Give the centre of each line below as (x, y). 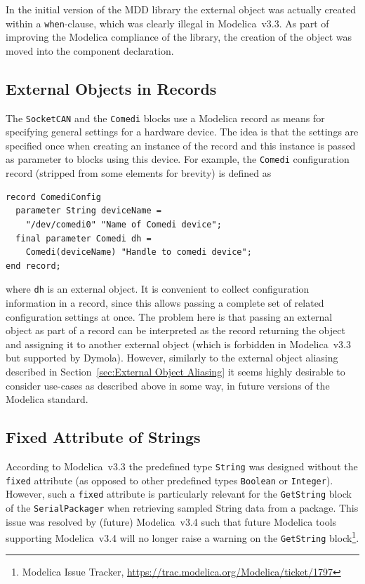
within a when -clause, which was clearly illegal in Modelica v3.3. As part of (167, 23)
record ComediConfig (54, 197)
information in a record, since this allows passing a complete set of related (165, 302)
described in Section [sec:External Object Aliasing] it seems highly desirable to (175, 371)
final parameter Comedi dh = (84, 238)
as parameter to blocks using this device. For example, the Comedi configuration (178, 159)
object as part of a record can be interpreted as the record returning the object (175, 330)
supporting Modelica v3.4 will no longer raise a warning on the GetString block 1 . (182, 537)
